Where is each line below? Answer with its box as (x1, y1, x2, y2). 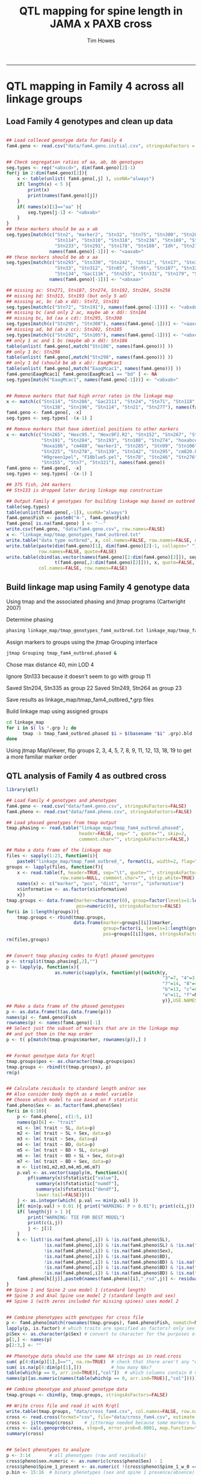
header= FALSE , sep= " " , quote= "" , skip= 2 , (79, 831, 187, 837)
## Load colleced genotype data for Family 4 (6, 137, 122, 143)
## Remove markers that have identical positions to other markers (6, 426, 179, 433)
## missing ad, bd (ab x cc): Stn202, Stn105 (6, 327, 122, 333)
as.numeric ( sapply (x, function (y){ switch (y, (54, 970, 168, 976)
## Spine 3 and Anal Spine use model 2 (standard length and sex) (6, 1292, 176, 1299)
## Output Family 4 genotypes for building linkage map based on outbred (6, 498, 195, 504)
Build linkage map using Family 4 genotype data (6, 582, 190, 592)
